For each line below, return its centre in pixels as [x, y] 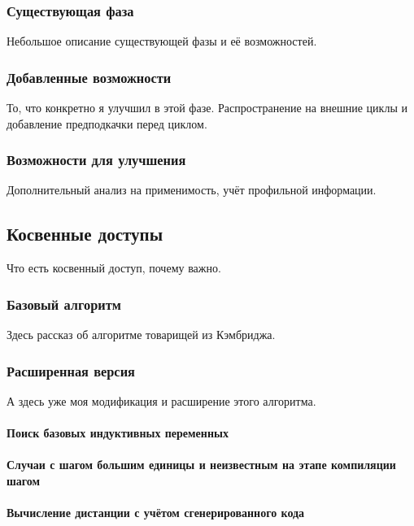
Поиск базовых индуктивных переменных [118, 433]
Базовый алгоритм [64, 304]
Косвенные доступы [85, 234]
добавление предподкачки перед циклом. [107, 123]
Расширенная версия [71, 370]
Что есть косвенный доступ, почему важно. [114, 268]
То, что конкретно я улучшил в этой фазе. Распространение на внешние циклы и [207, 108]
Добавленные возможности [89, 77]
